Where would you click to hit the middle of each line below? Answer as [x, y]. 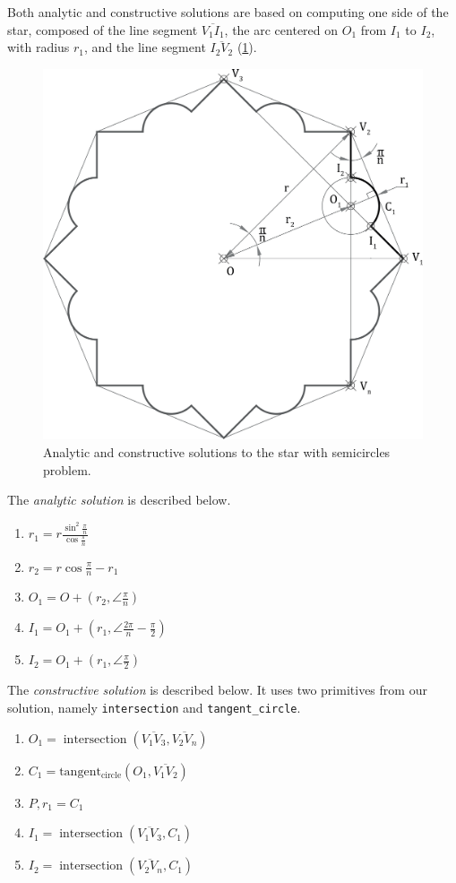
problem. [67, 469]
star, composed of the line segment [103, 29]
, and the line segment [145, 47]
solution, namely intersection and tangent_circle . [154, 708]
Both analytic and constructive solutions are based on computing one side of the [228, 12]
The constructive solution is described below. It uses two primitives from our [217, 690]
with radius [39, 47]
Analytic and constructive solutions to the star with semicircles [217, 452]
